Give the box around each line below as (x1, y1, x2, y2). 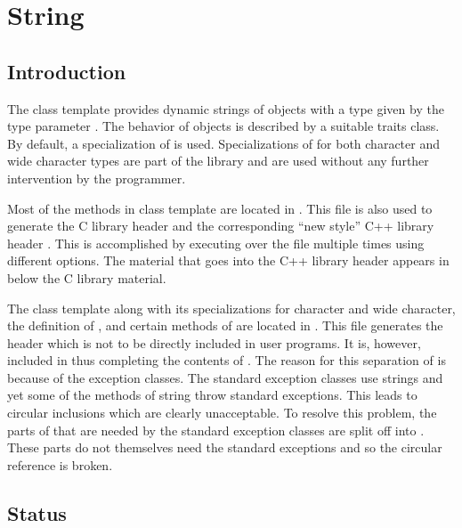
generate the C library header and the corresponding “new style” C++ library (7, 216, 434, 235)
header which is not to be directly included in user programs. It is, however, (7, 333, 421, 352)
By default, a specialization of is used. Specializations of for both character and (7, 134, 440, 152)
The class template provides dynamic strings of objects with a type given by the (7, 99, 444, 118)
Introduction (7, 57, 126, 85)
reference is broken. (7, 455, 113, 474)
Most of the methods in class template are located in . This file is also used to (7, 199, 433, 217)
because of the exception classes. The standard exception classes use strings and (7, 368, 443, 386)
